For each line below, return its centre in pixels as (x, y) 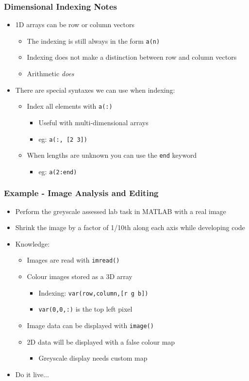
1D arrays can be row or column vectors (75, 25)
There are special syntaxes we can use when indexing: (95, 90)
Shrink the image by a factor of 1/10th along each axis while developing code (130, 227)
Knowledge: (33, 243)
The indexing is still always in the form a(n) (93, 41)
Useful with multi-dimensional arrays (93, 122)
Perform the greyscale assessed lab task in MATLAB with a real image (121, 211)
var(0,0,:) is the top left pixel (85, 309)
